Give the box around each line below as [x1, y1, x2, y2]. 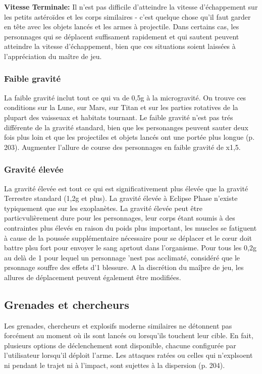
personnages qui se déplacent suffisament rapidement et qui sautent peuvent [4, 31, 239, 41]
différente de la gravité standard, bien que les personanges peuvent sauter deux [4, 122, 248, 132]
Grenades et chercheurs [4, 296, 129, 312]
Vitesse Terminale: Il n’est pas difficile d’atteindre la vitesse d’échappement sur [4, 2, 258, 12]
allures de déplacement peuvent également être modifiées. [4, 272, 181, 282]
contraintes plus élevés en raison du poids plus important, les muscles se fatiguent [4, 222, 257, 233]
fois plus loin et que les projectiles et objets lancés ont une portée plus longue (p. [4, 132, 255, 142]
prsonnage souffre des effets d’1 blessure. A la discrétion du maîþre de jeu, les [4, 262, 244, 273]
